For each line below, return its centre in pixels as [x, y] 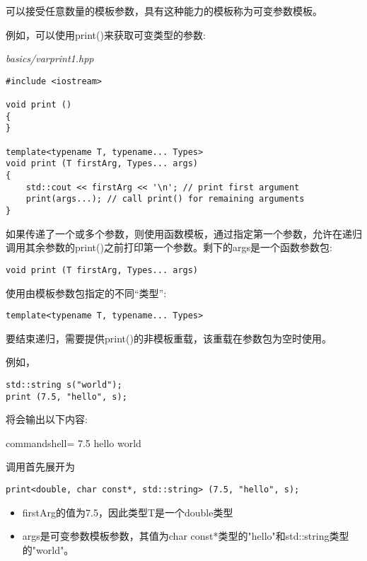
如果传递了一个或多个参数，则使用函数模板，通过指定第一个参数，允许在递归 [184, 233]
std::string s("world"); [64, 384]
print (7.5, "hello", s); [66, 397]
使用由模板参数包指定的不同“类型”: [86, 293]
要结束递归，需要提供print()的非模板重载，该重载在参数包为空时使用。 [169, 338]
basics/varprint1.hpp [50, 58]
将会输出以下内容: [47, 419]
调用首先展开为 [40, 467]
